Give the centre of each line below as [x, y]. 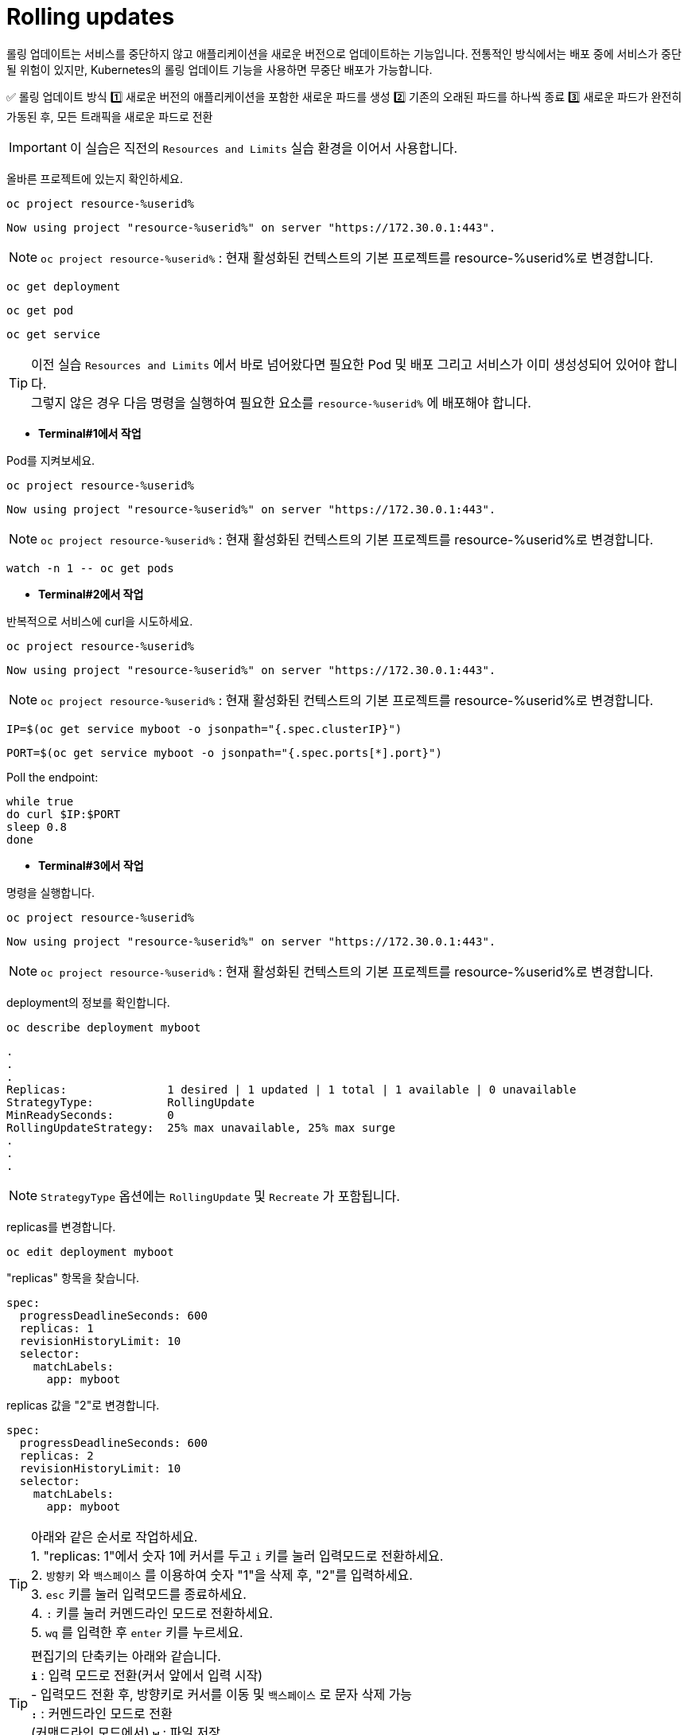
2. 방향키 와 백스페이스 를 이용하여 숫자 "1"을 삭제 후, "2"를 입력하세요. [222, 1575]
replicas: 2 [56, 1455]
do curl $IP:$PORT [64, 814]
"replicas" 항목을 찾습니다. [73, 1277]
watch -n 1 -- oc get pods [90, 568]
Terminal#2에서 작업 [91, 594]
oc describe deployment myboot [104, 1027]
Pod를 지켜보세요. [51, 460]
